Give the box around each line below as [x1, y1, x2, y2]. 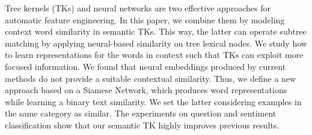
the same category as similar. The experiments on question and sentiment [5, 107, 277, 119]
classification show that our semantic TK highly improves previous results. [5, 118, 280, 131]
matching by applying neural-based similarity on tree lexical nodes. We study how [5, 36, 307, 49]
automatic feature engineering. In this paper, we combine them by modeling [5, 13, 285, 26]
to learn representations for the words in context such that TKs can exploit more [5, 48, 304, 61]
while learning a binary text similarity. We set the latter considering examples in [5, 95, 302, 108]
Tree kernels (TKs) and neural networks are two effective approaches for [5, 2, 271, 14]
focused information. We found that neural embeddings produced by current [5, 60, 286, 72]
